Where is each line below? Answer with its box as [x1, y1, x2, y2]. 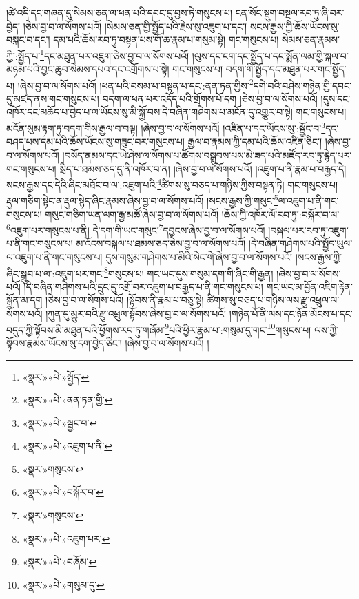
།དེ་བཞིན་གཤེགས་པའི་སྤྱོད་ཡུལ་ [248, 236, 353, 251]
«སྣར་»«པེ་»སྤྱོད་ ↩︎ [22, 369, 90, 383]
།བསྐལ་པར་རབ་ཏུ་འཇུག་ [268, 222, 349, 237]
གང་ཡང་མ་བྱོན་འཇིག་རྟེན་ [266, 279, 353, 293]
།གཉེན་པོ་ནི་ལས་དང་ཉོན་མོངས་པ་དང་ [229, 306, 353, 321]
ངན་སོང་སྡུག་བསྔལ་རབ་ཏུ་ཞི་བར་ [235, 6, 345, 19]
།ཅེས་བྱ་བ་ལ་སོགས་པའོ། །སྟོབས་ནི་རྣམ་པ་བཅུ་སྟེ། [45, 293, 204, 307]
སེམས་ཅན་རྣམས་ [282, 32, 340, 47]
